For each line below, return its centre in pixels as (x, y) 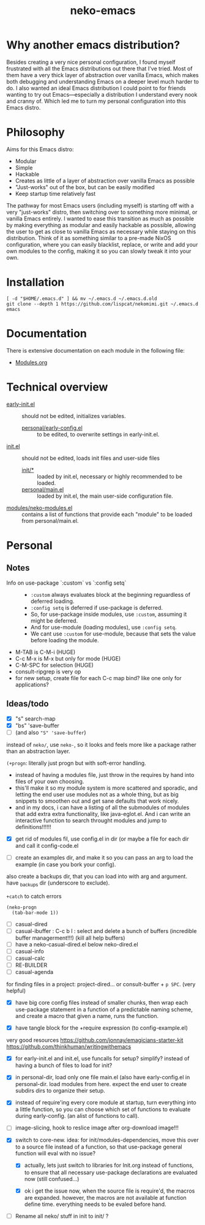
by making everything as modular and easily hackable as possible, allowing (101, 225)
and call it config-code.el (47, 845)
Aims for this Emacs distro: (40, 149)
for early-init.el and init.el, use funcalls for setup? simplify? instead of (102, 1058)
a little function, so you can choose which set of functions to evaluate (103, 1109)
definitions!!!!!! (33, 826)
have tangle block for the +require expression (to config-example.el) (102, 1028)
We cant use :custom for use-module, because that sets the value (113, 634)
